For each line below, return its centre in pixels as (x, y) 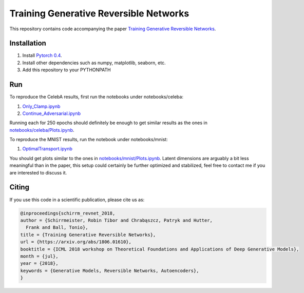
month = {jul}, (39, 256)
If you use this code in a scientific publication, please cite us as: (77, 200)
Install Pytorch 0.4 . (42, 55)
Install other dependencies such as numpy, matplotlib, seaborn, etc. (94, 63)
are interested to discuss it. (38, 172)
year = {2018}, (39, 263)
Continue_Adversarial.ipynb (52, 113)
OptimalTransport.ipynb (47, 149)
